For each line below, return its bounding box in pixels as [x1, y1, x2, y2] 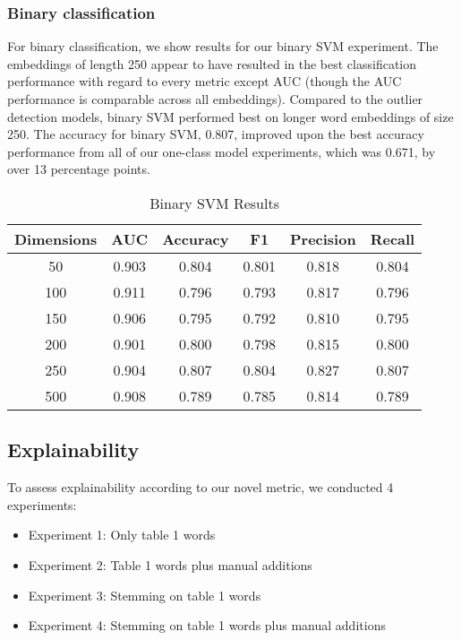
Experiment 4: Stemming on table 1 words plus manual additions [28, 616, 386, 635]
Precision [289, 228, 356, 249]
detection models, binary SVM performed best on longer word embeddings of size [7, 107, 454, 125]
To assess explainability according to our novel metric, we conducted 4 [7, 478, 394, 497]
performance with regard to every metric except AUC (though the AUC [7, 72, 402, 91]
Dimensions [14, 228, 98, 249]
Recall [370, 228, 415, 249]
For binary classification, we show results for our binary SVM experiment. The [7, 37, 439, 56]
